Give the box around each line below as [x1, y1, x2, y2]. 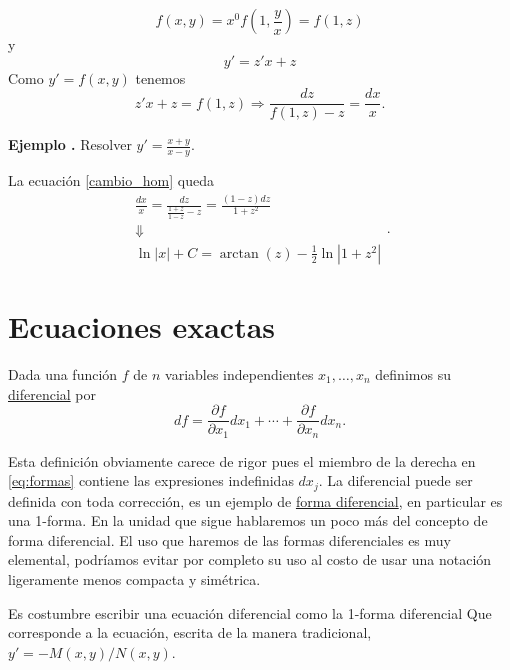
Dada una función [8, 363, 118, 384]
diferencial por [8, 383, 96, 404]
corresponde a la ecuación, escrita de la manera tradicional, [8, 622, 372, 643]
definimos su [375, 363, 451, 384]
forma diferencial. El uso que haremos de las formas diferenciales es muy [8, 529, 451, 550]
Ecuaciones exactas [8, 305, 276, 346]
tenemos [135, 67, 186, 88]
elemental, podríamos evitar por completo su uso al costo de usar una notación [8, 549, 492, 570]
